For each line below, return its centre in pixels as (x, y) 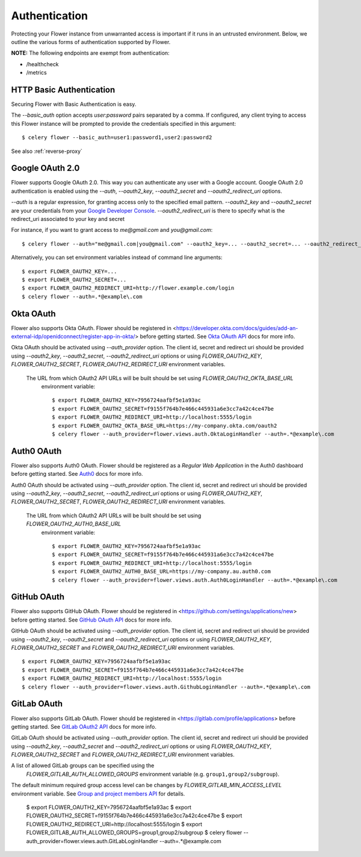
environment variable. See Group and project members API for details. (98, 793)
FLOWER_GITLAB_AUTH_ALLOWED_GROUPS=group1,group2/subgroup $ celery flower (134, 833)
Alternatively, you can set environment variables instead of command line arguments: (117, 257)
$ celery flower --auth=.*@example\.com (82, 296)
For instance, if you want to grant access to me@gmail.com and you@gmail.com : (112, 230)
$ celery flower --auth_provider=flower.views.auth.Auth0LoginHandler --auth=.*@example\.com (195, 580)
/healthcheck (43, 64)
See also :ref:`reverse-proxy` (47, 151)
